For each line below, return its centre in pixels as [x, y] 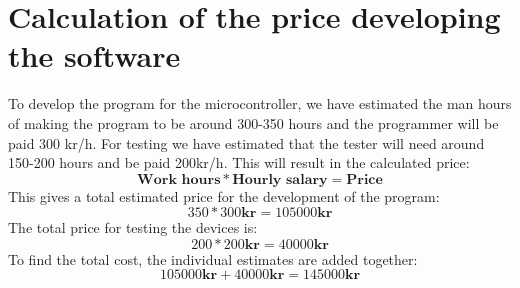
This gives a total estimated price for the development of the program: [224, 195]
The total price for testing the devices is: [133, 227]
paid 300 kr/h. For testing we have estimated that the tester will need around [246, 142]
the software [94, 55]
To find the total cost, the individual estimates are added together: [213, 258]
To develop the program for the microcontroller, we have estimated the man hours [260, 103]
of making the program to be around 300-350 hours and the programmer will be [253, 122]
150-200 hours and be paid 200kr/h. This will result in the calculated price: [239, 162]
